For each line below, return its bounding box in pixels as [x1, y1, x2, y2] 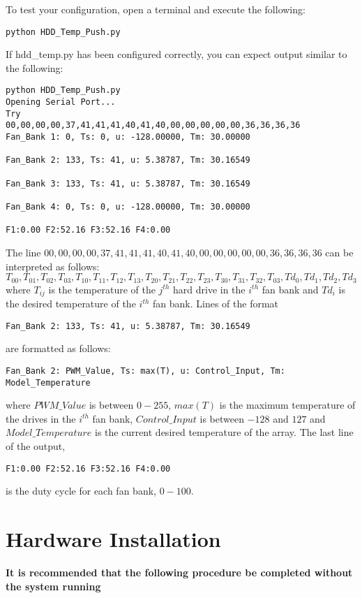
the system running [6, 578, 101, 593]
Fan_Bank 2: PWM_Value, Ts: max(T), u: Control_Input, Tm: [6, 365, 285, 376]
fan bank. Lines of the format [153, 296, 279, 311]
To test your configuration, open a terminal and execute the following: [6, 2, 306, 16]
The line [6, 245, 41, 259]
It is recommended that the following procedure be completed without [6, 564, 353, 579]
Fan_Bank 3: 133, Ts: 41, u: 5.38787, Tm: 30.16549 [6, 178, 250, 189]
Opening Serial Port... [6, 97, 116, 108]
